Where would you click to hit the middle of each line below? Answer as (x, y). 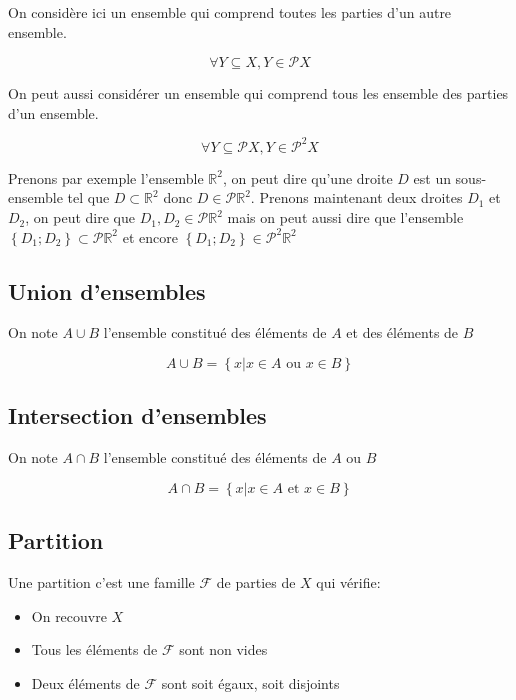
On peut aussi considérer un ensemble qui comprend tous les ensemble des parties (258, 93)
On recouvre (69, 615)
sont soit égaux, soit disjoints (250, 682)
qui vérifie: (348, 582)
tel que (88, 197)
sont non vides (223, 649)
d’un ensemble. (53, 112)
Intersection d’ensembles (137, 415)
